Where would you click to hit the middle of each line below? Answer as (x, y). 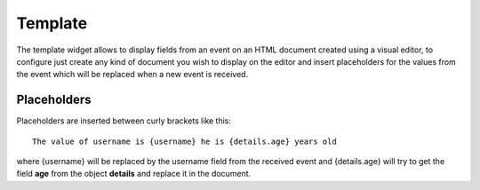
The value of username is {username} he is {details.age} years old (184, 141)
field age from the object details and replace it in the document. (134, 174)
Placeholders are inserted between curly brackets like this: (124, 121)
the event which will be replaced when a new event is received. (132, 75)
